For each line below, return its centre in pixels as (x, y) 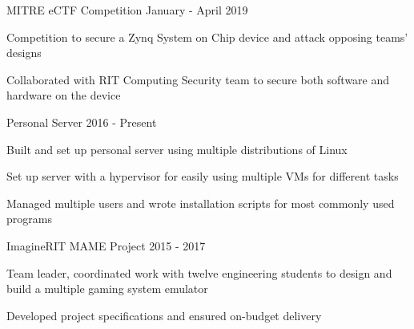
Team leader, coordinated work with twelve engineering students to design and (199, 272)
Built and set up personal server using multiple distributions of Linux (177, 149)
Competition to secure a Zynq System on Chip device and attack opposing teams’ (207, 37)
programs (29, 219)
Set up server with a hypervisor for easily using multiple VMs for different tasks (203, 176)
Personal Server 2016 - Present (82, 122)
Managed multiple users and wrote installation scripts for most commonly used (201, 203)
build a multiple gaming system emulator (107, 288)
